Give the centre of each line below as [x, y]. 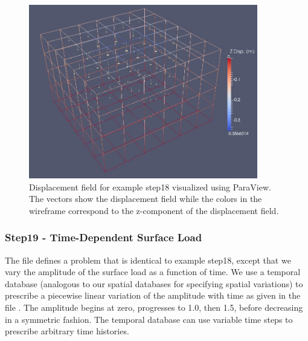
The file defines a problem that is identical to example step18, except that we [148, 260]
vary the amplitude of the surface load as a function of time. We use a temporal [153, 272]
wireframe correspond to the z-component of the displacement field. [154, 210]
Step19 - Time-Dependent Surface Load [104, 237]
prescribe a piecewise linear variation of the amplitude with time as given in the [153, 295]
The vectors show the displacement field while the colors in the [146, 199]
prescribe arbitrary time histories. [67, 331]
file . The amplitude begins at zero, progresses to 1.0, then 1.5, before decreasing [154, 307]
